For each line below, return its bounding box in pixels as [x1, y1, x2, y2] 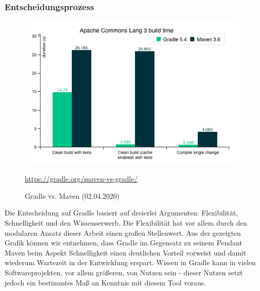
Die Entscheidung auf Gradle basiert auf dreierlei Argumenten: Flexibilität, [5, 207, 238, 218]
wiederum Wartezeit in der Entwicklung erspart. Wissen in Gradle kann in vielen [5, 257, 256, 268]
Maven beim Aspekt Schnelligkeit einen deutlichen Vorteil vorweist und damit [5, 247, 246, 258]
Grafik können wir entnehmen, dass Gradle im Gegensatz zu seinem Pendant [5, 237, 242, 248]
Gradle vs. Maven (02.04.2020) [25, 190, 120, 201]
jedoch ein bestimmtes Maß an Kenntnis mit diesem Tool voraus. [5, 277, 206, 287]
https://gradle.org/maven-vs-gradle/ [25, 173, 138, 184]
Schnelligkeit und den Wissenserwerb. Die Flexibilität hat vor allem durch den [5, 217, 247, 228]
